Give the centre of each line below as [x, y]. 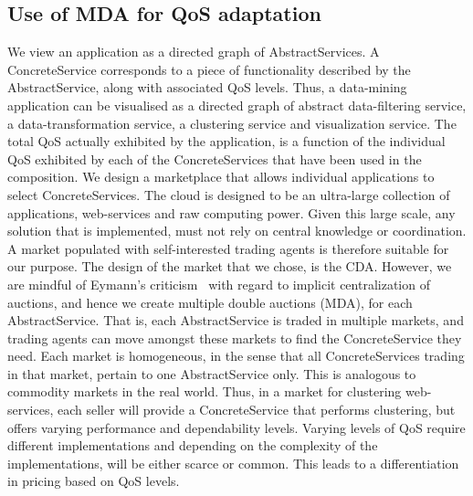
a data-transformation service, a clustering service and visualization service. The [232, 123]
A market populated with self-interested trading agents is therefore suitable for [228, 248]
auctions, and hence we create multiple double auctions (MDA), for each [210, 302]
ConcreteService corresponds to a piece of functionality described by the [209, 69]
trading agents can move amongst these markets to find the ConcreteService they [235, 338]
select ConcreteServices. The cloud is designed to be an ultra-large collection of [229, 194]
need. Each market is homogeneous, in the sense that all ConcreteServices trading [236, 356]
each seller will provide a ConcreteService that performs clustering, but [257, 410]
